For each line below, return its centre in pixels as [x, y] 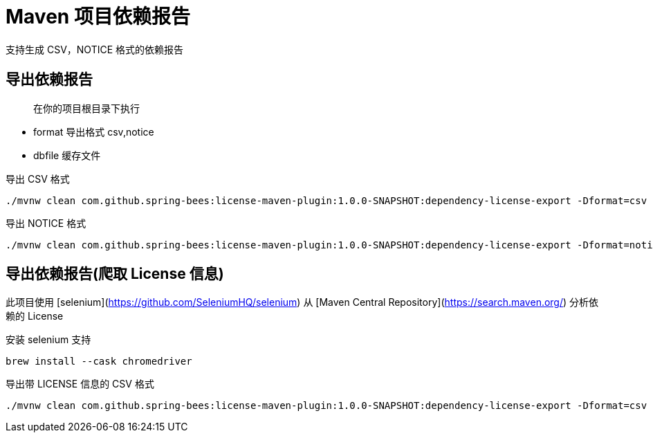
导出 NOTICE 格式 [46, 223]
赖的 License [35, 316]
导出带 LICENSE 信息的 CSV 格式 [80, 384]
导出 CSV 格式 [38, 179]
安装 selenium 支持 [48, 340]
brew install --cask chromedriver [99, 362]
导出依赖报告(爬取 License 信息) [115, 274]
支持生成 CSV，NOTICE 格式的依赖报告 [95, 49]
